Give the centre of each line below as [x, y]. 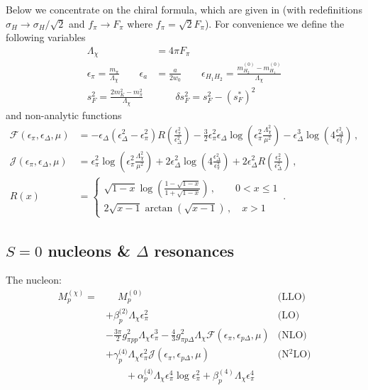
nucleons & [89, 250]
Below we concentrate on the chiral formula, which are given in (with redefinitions [184, 9]
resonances [194, 250]
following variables [46, 37]
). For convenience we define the [274, 23]
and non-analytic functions [64, 115]
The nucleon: [34, 280]
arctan [159, 208]
